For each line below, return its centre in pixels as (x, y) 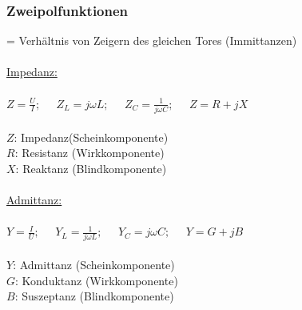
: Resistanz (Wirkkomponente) (89, 153)
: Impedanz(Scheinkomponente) (91, 137)
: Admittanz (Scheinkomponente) (94, 264)
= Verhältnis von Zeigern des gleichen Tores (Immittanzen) (152, 40)
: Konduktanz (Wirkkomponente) (97, 280)
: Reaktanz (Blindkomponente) (91, 168)
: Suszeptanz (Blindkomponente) (94, 296)
